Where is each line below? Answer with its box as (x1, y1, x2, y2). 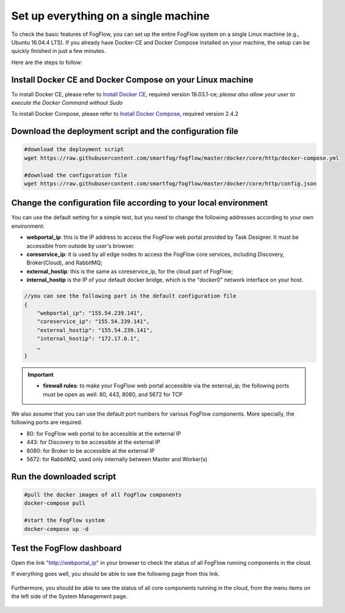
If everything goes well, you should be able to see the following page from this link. (11, 570, 220, 578)
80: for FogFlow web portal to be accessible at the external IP (26, 430, 181, 437)
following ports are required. (11, 419, 83, 426)
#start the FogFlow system (24, 517, 105, 524)
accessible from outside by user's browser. (26, 242, 135, 249)
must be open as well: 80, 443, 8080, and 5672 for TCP (43, 391, 183, 398)
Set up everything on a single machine (11, 9, 210, 23)
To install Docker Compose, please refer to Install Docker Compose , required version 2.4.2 (11, 110, 239, 118)
